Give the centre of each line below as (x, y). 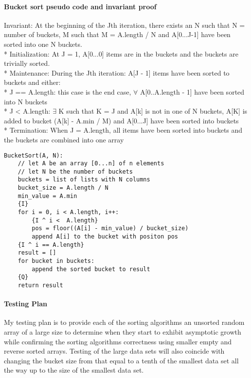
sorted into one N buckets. (43, 44)
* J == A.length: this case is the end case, (68, 91)
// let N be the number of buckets (75, 171)
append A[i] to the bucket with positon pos (105, 237)
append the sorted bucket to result (91, 269)
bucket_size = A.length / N (63, 188)
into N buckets (26, 101)
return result (40, 286)
